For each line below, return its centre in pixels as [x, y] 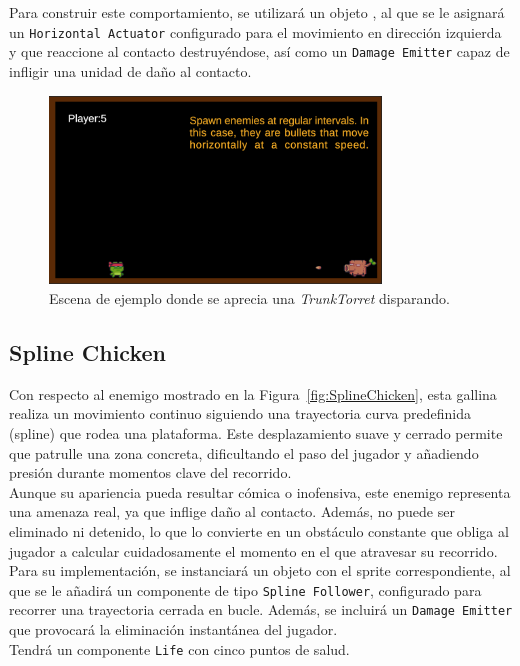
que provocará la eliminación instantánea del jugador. [173, 629]
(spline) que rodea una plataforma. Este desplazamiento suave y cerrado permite [256, 433]
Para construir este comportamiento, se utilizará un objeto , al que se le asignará [257, 12]
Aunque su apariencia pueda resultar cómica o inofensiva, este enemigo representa [260, 491]
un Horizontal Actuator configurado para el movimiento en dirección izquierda [255, 31]
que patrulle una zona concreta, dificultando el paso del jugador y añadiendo [244, 452]
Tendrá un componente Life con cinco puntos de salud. [179, 648]
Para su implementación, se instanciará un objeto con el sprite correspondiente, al [260, 570]
